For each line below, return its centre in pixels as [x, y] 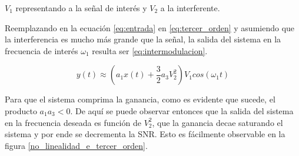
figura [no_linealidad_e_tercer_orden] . [76, 145]
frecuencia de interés [41, 50]
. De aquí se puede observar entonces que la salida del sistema [182, 110]
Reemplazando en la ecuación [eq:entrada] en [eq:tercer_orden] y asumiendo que [150, 27]
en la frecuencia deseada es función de [73, 122]
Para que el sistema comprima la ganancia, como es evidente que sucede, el [140, 99]
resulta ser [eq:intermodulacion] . [150, 50]
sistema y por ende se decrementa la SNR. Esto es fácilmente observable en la [145, 134]
